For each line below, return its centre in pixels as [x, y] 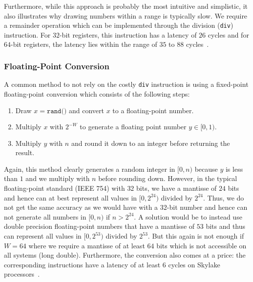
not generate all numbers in [45, 216]
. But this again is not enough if [196, 236]
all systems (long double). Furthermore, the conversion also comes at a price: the [125, 255]
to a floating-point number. [153, 110]
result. [25, 152]
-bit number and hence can [207, 207]
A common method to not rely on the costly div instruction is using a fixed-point [126, 84]
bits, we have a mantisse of [177, 188]
